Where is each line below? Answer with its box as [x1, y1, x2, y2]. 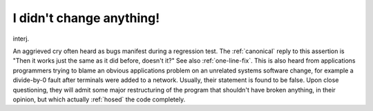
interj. [12, 34, 30, 43]
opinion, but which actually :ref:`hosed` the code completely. [12, 95, 186, 103]
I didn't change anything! [12, 10, 160, 26]
